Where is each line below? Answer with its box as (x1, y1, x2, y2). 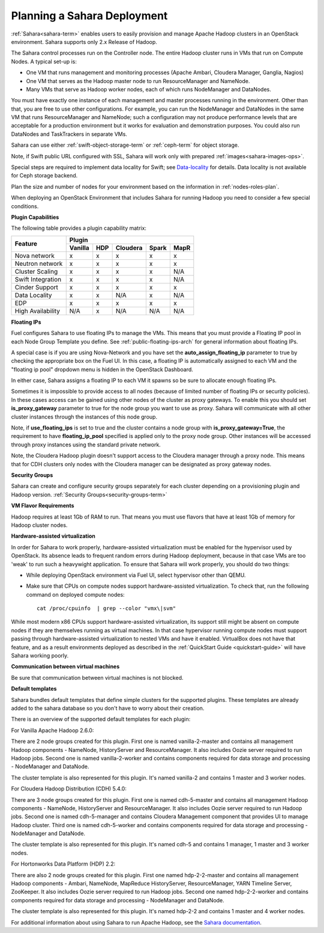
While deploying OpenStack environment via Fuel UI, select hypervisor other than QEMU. (26, 571, 246, 579)
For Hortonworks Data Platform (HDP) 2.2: (11, 860, 116, 867)
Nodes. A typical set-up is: (11, 58, 77, 65)
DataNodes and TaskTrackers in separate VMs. (11, 130, 127, 138)
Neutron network (14, 259, 63, 268)
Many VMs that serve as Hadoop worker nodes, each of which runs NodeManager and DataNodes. (26, 85, 271, 93)
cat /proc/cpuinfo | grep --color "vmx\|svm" (37, 605, 176, 612)
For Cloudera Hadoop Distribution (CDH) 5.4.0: (11, 785, 127, 792)
